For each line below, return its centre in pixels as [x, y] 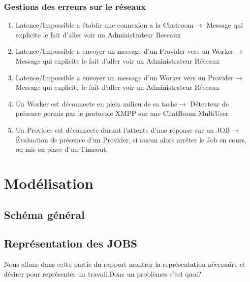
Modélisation [49, 183]
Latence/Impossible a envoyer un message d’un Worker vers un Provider [125, 77]
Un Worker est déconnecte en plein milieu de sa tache [96, 103]
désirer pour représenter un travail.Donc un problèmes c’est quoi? [103, 273]
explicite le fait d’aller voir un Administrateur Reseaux [98, 34]
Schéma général [44, 214]
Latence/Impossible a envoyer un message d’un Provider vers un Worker [125, 51]
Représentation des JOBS [71, 243]
